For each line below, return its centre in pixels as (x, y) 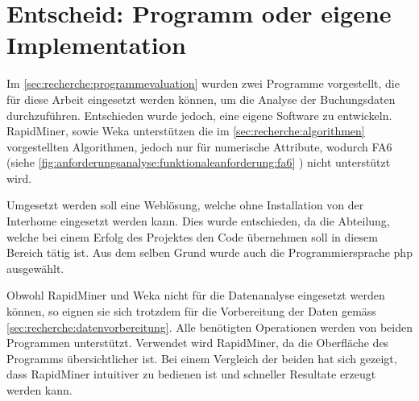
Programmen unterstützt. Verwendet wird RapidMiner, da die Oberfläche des (198, 343)
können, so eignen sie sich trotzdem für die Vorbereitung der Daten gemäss (191, 311)
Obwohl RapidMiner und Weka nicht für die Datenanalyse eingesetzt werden (196, 295)
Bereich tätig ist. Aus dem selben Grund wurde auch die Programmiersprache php (209, 252)
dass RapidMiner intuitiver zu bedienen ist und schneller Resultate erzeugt (191, 374)
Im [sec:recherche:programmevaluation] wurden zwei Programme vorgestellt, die (203, 83)
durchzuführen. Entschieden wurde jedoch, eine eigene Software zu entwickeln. (199, 115)
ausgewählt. (35, 268)
